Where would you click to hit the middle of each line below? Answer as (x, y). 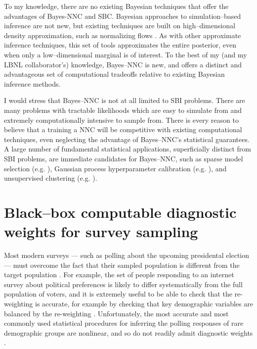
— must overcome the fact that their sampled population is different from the (122, 265)
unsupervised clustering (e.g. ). (51, 178)
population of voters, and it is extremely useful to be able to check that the (118, 294)
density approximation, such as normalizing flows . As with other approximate (123, 35)
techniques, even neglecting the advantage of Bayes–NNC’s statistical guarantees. (127, 139)
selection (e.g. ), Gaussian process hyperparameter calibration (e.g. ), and (115, 168)
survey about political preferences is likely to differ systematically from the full (123, 284)
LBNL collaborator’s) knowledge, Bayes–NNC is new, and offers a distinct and (123, 64)
